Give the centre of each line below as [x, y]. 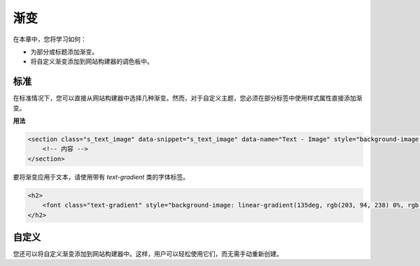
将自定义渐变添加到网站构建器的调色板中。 [92, 61]
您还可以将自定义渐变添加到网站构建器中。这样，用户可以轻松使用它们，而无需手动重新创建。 [148, 254]
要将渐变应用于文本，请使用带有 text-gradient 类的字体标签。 [101, 177]
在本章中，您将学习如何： [50, 39]
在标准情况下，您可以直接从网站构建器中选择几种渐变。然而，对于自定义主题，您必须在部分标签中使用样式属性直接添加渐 [188, 98]
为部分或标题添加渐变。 [64, 52]
